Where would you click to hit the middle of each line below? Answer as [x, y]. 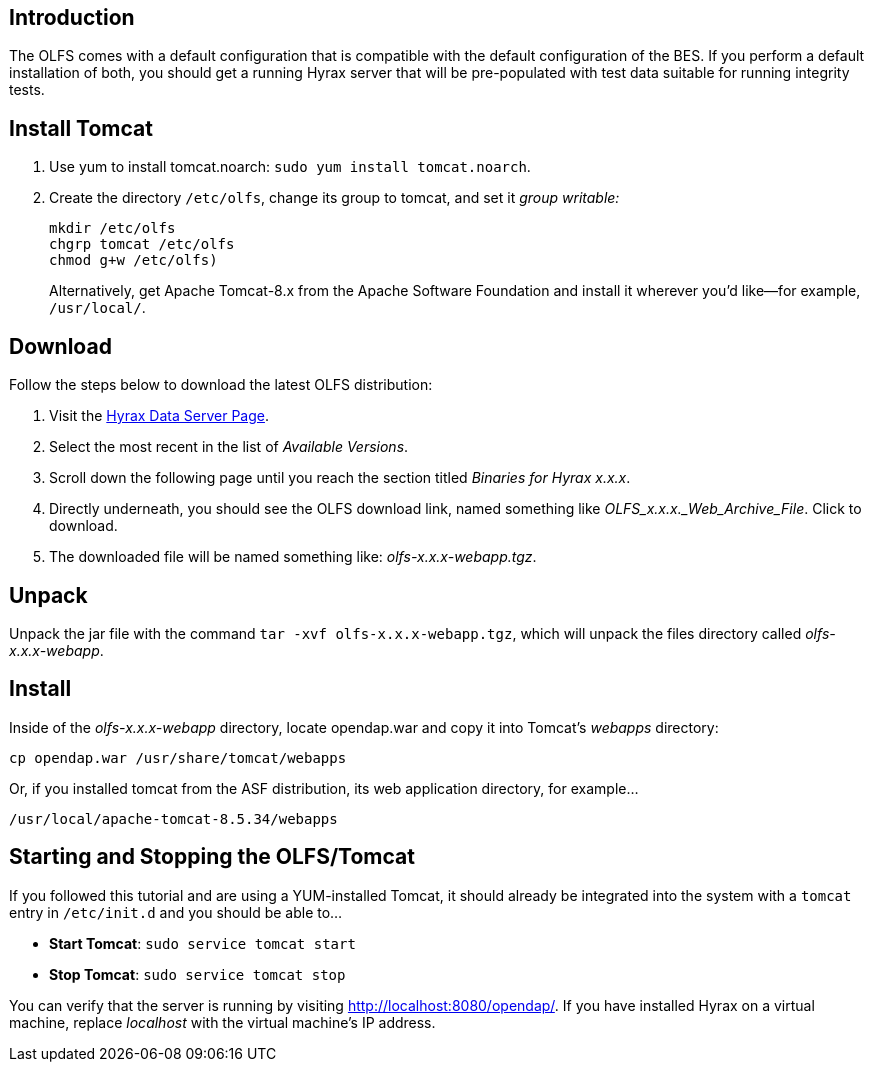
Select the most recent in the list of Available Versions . [229, 447]
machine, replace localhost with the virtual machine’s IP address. [222, 1022]
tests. [27, 90]
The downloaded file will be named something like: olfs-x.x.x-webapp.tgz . [293, 557]
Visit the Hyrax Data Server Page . [159, 416]
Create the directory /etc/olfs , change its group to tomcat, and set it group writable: [334, 198]
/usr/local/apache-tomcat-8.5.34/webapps [173, 818]
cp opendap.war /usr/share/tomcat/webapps [178, 757]
